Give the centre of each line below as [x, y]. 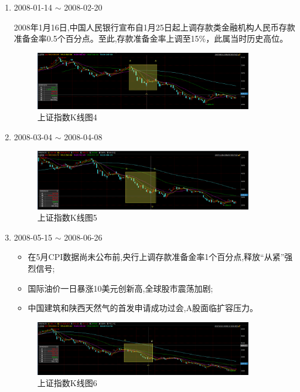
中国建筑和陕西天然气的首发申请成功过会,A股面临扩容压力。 [143, 308]
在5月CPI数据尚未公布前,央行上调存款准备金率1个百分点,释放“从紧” [156, 257]
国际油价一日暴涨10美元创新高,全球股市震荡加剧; [120, 288]
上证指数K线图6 [67, 383]
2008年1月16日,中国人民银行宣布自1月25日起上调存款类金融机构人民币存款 [154, 27]
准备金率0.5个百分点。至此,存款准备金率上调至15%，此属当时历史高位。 [151, 38]
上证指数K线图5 [67, 217]
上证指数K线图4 [67, 117]
